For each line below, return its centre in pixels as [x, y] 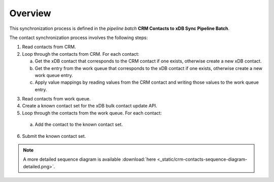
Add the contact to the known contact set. [79, 125]
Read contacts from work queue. [56, 99]
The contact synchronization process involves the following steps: [79, 38]
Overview [30, 13]
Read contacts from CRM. [49, 47]
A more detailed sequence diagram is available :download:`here [90, 159]
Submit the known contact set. [54, 136]
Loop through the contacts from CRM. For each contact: [81, 54]
